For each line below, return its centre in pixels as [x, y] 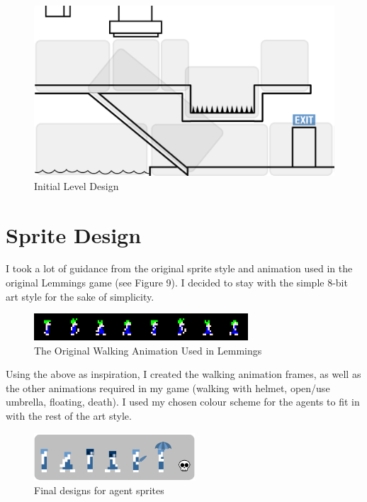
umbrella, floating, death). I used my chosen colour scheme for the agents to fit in [183, 402]
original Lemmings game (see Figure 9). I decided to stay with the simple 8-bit [177, 283]
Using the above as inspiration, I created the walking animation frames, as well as [183, 374]
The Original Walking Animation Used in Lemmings [148, 350]
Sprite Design [74, 234]
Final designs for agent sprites [99, 490]
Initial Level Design [77, 185]
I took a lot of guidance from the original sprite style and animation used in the [179, 268]
